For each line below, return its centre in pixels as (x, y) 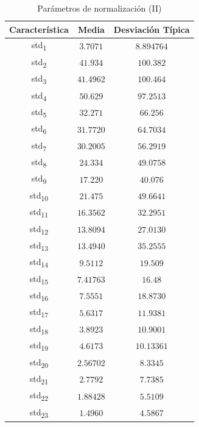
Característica (39, 29)
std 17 (39, 312)
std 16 (39, 296)
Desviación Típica (152, 29)
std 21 (39, 379)
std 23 (39, 412)
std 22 (39, 396)
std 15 (39, 279)
